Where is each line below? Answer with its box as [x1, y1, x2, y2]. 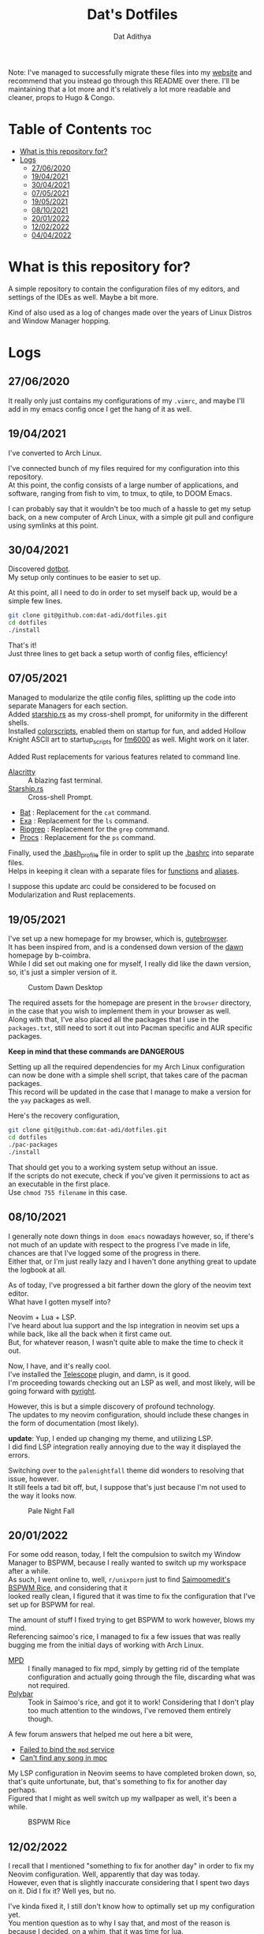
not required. [28, 1681, 70, 1690]
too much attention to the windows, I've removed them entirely [28, 1706, 231, 1716]
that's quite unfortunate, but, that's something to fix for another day [8, 1777, 228, 1787]
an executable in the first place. [8, 1179, 110, 1189]
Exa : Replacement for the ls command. [19, 816, 150, 825]
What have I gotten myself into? [8, 1297, 111, 1306]
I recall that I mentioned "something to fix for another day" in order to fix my [8, 1861, 255, 1871]
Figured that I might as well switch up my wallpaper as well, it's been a [8, 1794, 237, 1803]
